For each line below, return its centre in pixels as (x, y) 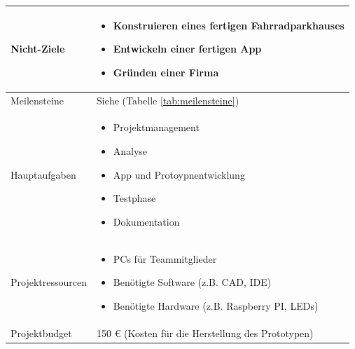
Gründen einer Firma (166, 72)
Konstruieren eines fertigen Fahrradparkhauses (229, 25)
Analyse (130, 150)
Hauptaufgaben (43, 174)
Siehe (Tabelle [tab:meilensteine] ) (168, 100)
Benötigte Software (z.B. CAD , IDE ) (192, 282)
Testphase (134, 198)
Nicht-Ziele (38, 49)
